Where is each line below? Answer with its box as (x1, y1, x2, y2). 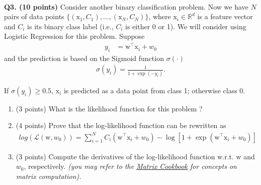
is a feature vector (197, 11, 253, 22)
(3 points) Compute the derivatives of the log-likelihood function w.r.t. (16, 151, 234, 161)
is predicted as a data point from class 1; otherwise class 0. (63, 85, 245, 95)
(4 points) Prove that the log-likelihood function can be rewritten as (16, 120, 226, 131)
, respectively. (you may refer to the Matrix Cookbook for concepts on (24, 161, 237, 171)
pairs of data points (4, 11, 64, 22)
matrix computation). (16, 170, 81, 181)
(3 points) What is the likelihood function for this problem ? (16, 103, 203, 113)
